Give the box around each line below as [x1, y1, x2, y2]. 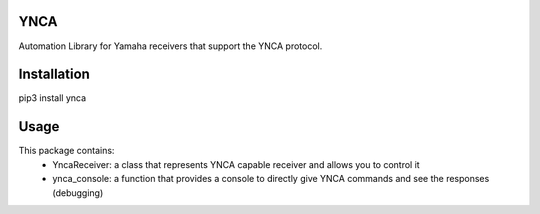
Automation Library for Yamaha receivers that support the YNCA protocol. [18, 40, 323, 52]
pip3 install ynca [18, 92, 87, 104]
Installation [18, 66, 90, 83]
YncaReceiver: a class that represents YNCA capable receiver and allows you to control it [52, 158, 420, 170]
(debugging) [52, 186, 104, 199]
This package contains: [18, 145, 115, 157]
